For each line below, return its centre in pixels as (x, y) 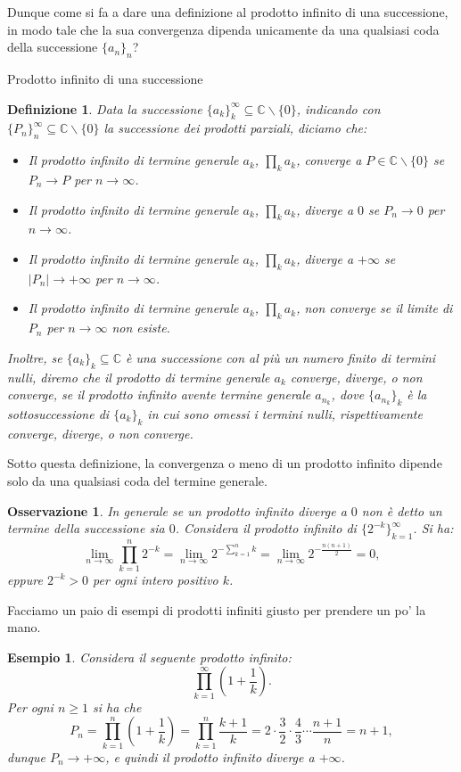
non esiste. (141, 328)
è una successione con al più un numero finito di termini (280, 357)
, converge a (329, 160)
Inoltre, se (35, 357)
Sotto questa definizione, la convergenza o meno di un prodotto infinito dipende (225, 463)
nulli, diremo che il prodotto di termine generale (139, 377)
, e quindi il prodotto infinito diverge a (210, 756)
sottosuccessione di (58, 413)
